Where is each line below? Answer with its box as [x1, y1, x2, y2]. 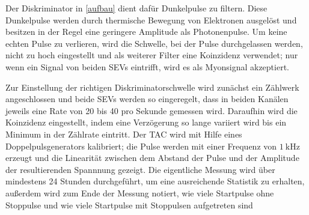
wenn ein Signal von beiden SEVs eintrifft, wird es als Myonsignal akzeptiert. [5, 60, 289, 73]
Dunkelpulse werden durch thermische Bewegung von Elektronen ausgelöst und [5, 13, 297, 26]
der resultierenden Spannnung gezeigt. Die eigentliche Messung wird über [5, 163, 275, 175]
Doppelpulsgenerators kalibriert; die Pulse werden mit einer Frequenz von [5, 139, 277, 152]
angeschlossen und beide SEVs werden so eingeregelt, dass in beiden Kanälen [5, 92, 289, 105]
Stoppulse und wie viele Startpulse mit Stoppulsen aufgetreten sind [5, 198, 253, 211]
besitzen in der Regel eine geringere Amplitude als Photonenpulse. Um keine [5, 25, 287, 38]
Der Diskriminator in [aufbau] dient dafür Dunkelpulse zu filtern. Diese [5, 2, 268, 14]
